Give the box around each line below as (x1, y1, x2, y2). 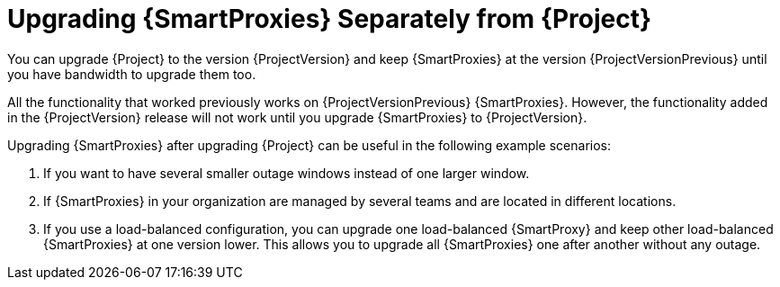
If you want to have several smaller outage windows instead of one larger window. (43, 165, 530, 181)
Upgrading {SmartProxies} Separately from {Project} (7, 4, 652, 34)
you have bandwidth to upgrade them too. (7, 66, 256, 82)
